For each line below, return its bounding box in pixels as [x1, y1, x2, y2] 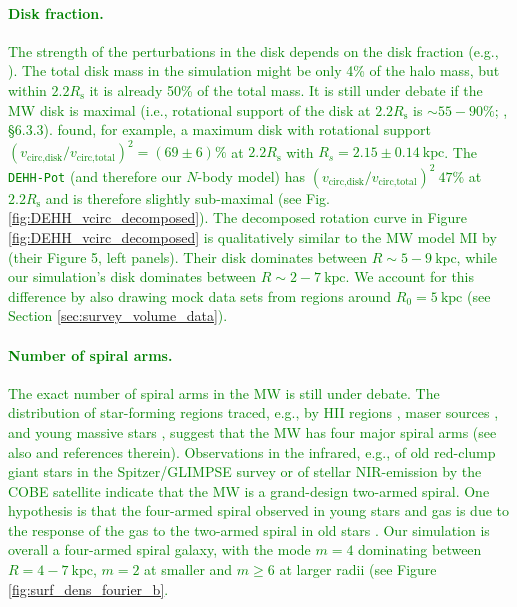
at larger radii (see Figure [279, 559, 437, 580]
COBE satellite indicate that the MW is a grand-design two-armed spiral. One [8, 480, 490, 501]
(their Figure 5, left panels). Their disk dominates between [8, 246, 368, 267]
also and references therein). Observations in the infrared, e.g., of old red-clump [8, 441, 496, 462]
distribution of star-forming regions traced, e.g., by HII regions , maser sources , [8, 402, 499, 423]
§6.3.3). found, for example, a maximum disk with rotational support [8, 119, 431, 140]
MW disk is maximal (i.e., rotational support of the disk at [8, 99, 371, 120]
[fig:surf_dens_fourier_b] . [8, 578, 169, 599]
